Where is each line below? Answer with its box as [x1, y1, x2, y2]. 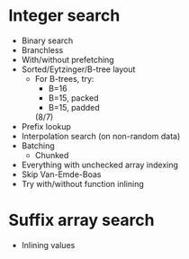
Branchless [21, 44, 64, 55]
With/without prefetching [21, 54, 114, 65]
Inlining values [21, 239, 76, 250]
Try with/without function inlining [21, 178, 145, 189]
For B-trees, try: [34, 73, 94, 84]
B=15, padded [48, 102, 100, 112]
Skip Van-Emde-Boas [21, 168, 102, 180]
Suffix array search [8, 210, 155, 230]
